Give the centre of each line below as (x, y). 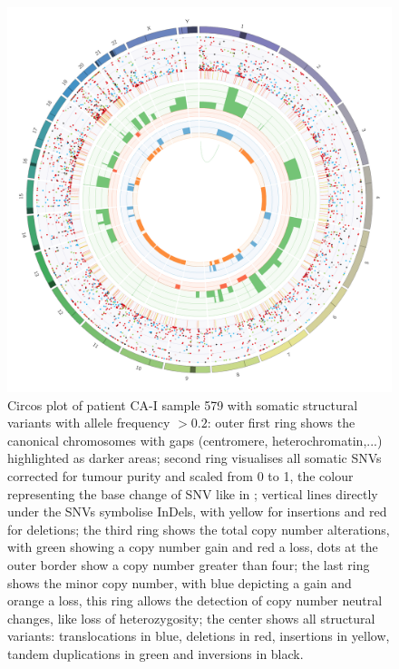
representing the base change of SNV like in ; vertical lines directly (193, 493)
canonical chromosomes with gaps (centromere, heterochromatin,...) (195, 440)
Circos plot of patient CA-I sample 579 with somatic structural (183, 404)
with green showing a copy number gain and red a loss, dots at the (193, 547)
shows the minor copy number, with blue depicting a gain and (180, 582)
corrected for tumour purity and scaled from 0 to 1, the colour (180, 475)
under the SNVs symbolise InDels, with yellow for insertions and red (197, 512)
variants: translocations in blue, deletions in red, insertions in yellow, (199, 636)
